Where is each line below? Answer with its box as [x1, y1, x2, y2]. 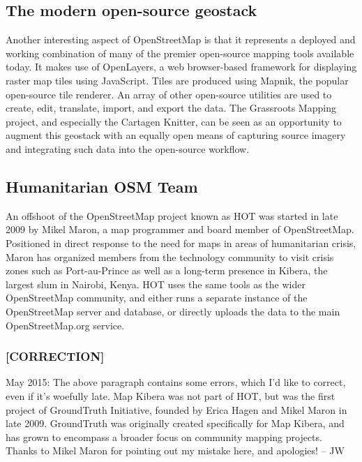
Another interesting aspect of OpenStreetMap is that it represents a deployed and [6, 32, 356, 47]
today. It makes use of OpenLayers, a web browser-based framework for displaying [6, 59, 357, 74]
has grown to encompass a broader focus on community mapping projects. [6, 429, 322, 444]
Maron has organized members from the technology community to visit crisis [6, 249, 334, 264]
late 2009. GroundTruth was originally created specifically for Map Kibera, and [6, 416, 345, 431]
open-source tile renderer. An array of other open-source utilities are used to [6, 87, 332, 101]
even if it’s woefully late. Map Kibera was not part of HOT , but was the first [6, 388, 335, 403]
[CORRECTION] [6, 348, 105, 365]
